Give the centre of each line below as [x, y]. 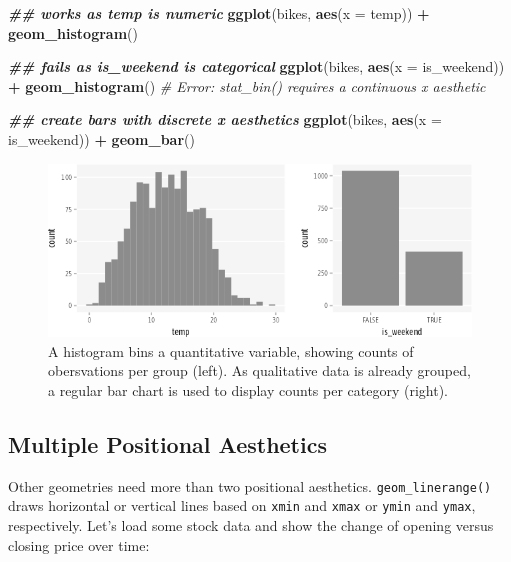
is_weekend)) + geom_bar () [101, 138]
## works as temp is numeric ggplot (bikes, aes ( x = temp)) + [219, 13]
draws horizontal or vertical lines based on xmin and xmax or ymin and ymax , [242, 505]
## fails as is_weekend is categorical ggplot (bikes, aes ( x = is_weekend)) [256, 66]
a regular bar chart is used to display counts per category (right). [248, 389]
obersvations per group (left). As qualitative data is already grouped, [259, 370]
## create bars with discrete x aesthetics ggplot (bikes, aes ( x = [225, 119]
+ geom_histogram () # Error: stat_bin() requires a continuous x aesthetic [247, 85]
